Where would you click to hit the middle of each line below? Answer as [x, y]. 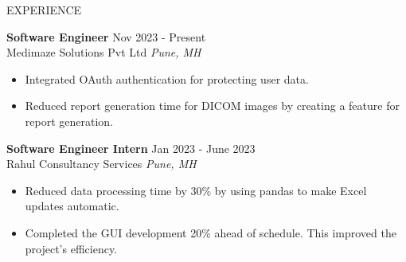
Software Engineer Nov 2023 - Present [106, 36]
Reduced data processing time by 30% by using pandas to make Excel [196, 190]
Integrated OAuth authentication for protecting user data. [167, 78]
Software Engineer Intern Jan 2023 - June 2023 [131, 148]
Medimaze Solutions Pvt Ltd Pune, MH [104, 52]
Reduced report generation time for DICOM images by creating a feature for [212, 106]
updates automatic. [72, 206]
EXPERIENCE [44, 10]
